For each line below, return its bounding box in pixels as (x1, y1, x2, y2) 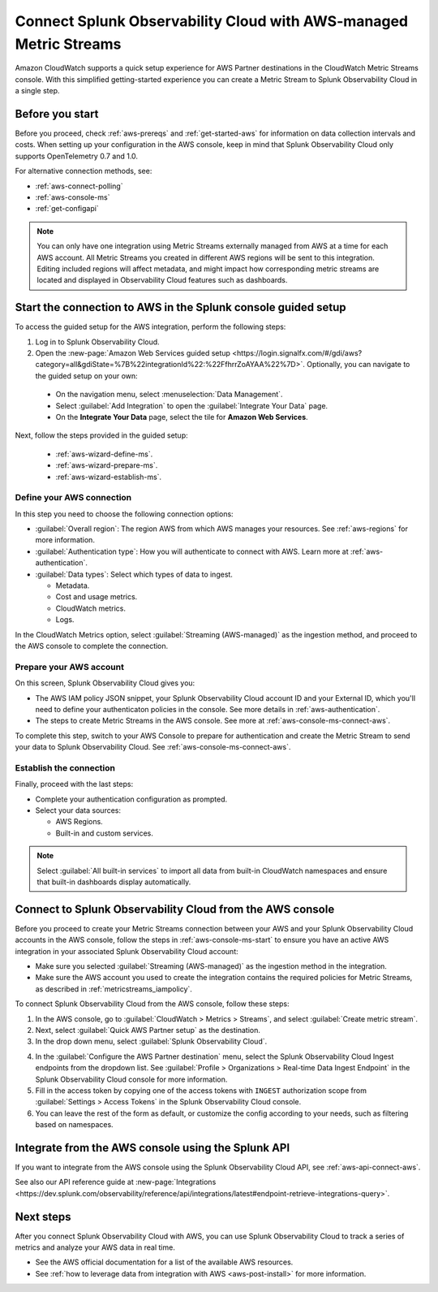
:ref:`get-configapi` (35, 204, 99, 214)
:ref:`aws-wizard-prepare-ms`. (55, 460, 158, 470)
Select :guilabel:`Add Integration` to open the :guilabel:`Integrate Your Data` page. (55, 400, 328, 410)
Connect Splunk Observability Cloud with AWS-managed (15, 12, 409, 30)
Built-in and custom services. (55, 828, 154, 838)
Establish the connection (15, 762, 115, 773)
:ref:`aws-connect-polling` (35, 181, 123, 191)
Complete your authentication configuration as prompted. (35, 794, 228, 804)
